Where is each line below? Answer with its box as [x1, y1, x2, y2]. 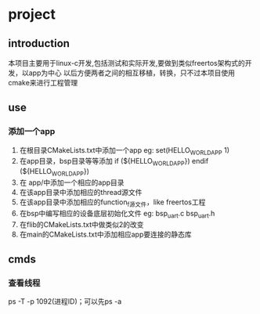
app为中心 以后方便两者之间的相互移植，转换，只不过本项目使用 [28, 68, 235, 78]
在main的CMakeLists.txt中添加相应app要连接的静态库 [19, 229, 192, 239]
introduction [8, 37, 70, 50]
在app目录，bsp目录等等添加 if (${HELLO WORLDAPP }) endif [19, 157, 209, 168]
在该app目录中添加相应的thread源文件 [19, 188, 143, 197]
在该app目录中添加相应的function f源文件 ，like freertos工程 [19, 197, 206, 208]
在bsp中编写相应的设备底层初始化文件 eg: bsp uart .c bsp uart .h [19, 208, 215, 220]
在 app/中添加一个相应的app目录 [19, 178, 125, 187]
